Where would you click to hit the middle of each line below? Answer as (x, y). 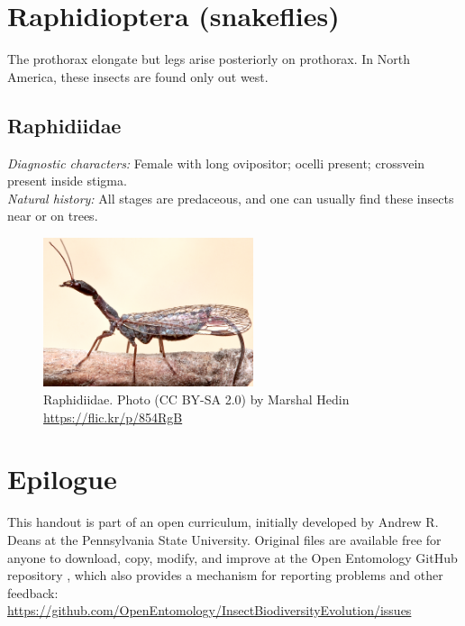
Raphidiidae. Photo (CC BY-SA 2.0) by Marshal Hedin (196, 399)
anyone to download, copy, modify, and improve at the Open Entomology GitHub (232, 557)
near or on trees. (53, 216)
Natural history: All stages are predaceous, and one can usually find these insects (231, 198)
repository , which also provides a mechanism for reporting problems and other (225, 575)
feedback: (33, 592)
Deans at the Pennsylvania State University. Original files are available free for (224, 539)
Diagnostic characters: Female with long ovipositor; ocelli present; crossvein (216, 163)
